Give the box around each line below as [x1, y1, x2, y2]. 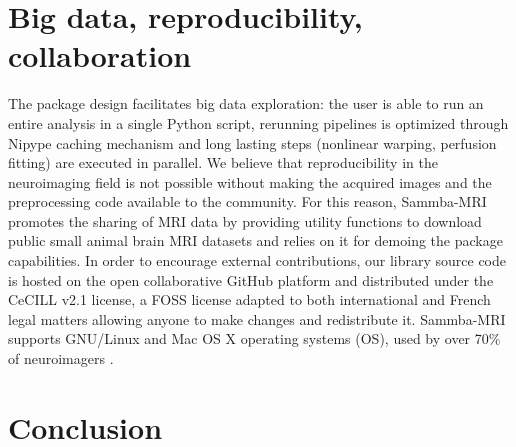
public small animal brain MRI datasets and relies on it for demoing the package [8, 230, 503, 251]
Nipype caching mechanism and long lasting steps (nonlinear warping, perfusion [8, 132, 497, 153]
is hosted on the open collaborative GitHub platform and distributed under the [8, 269, 494, 290]
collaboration [8, 35, 192, 76]
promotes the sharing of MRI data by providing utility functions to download [8, 210, 482, 231]
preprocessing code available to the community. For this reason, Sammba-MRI [8, 191, 487, 212]
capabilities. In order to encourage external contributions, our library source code [8, 250, 507, 271]
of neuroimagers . [8, 348, 114, 369]
